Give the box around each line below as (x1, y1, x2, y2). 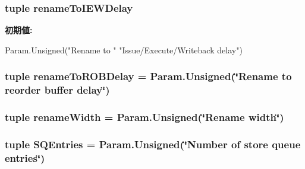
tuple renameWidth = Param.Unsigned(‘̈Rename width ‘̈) (5, 110, 284, 125)
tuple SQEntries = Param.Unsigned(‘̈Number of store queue (5, 136, 301, 151)
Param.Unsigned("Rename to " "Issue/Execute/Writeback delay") (5, 43, 243, 56)
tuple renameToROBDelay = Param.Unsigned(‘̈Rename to (5, 69, 292, 84)
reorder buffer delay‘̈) (5, 82, 110, 97)
